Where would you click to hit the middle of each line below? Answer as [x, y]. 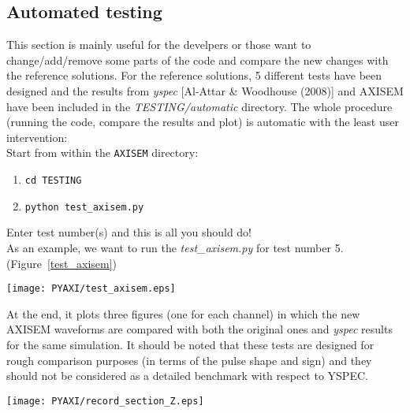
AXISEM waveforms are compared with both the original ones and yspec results [199, 329]
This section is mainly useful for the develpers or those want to [159, 45]
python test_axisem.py [84, 207]
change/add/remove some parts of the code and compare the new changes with [198, 60]
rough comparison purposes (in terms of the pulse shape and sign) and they [189, 360]
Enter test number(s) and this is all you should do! [129, 232]
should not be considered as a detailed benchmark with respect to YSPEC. [187, 376]
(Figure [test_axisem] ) [62, 263]
